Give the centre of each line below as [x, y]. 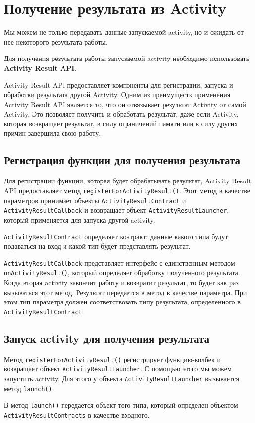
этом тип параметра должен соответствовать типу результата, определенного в [122, 302]
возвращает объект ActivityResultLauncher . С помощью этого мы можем [118, 369]
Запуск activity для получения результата [107, 338]
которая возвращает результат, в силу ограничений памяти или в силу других [121, 123]
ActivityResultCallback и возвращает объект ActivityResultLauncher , [117, 210]
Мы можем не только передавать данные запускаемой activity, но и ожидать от [124, 32]
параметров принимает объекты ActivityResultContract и [95, 200]
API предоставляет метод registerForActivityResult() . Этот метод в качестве [127, 190]
